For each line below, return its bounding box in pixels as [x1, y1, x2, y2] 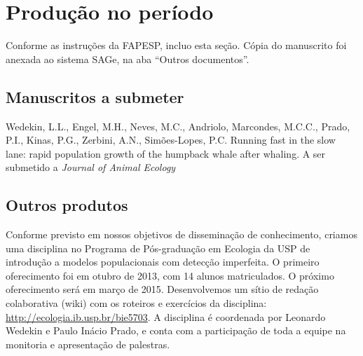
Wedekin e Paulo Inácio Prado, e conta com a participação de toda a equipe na [6, 323, 346, 338]
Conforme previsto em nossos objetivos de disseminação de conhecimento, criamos [6, 227, 357, 242]
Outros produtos [6, 194, 128, 216]
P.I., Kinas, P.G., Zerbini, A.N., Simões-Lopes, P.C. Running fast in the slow [6, 132, 336, 147]
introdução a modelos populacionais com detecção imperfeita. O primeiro [6, 254, 320, 269]
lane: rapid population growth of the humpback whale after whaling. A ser [6, 146, 326, 160]
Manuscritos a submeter [6, 85, 184, 107]
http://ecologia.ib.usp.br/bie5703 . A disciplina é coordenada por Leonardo [6, 309, 326, 324]
